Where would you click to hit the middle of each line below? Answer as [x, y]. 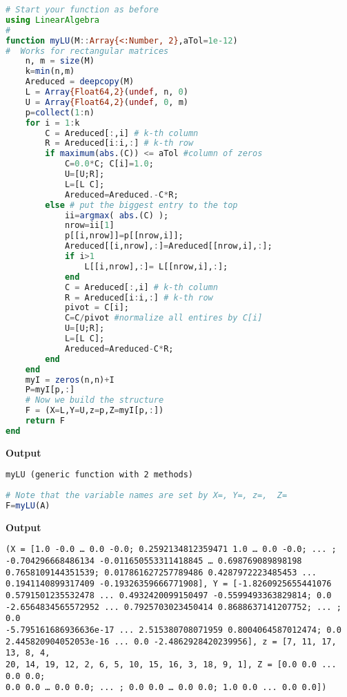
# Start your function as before [82, 10]
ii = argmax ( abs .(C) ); [117, 215]
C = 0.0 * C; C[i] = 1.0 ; [109, 164]
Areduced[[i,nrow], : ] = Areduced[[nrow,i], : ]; [168, 246]
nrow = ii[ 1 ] [89, 226]
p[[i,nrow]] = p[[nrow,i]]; [124, 236]
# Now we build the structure [95, 400]
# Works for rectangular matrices [87, 51]
